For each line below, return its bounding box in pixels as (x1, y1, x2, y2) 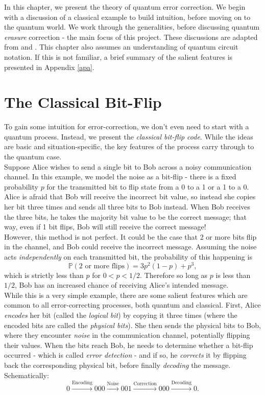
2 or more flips (79, 262, 125, 270)
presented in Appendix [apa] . (4, 61, 94, 72)
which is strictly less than (4, 269, 84, 280)
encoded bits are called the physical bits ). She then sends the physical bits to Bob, (4, 319, 261, 330)
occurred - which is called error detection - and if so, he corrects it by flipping (4, 350, 247, 360)
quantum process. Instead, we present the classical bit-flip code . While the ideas (4, 131, 253, 142)
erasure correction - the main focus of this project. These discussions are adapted (4, 31, 258, 42)
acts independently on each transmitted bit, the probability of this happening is (4, 251, 252, 262)
